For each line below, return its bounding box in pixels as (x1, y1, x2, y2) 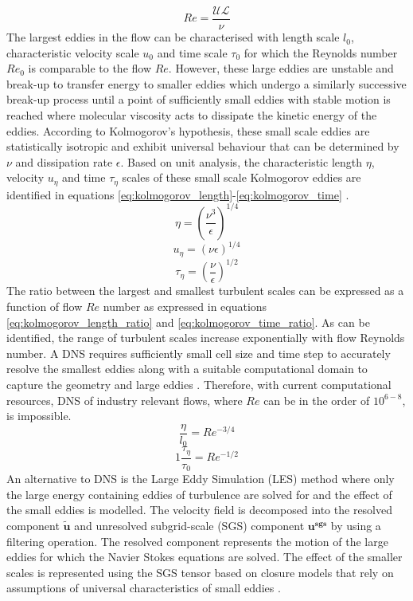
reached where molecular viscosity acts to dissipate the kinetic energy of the (6, 107, 377, 124)
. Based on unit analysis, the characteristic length (120, 153, 363, 170)
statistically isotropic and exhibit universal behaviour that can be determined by (6, 138, 399, 155)
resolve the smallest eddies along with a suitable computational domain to (6, 360, 368, 377)
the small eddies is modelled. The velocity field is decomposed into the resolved (6, 501, 393, 518)
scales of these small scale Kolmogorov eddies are (122, 169, 361, 186)
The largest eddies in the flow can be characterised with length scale (6, 29, 340, 45)
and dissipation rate (15, 153, 113, 170)
